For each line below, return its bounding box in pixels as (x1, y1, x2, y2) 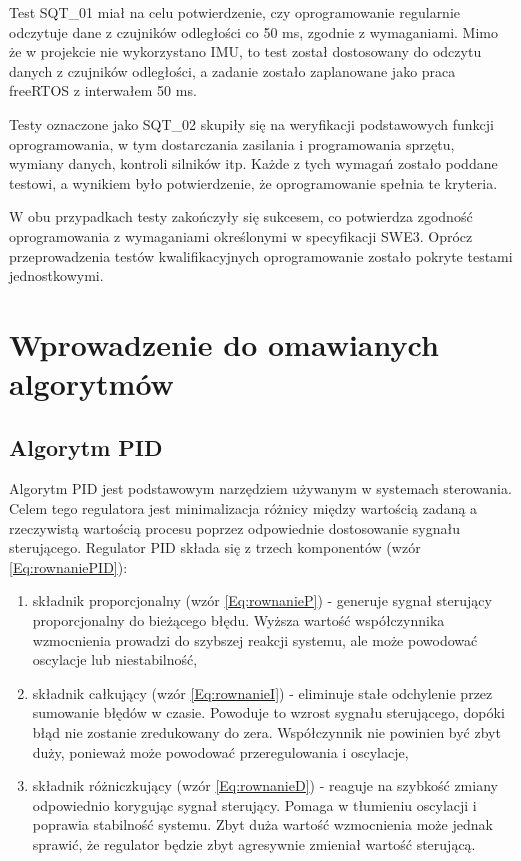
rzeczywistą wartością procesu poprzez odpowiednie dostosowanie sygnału (9, 517, 460, 538)
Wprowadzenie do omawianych (9, 323, 439, 364)
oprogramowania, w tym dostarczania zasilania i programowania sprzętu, (9, 133, 455, 154)
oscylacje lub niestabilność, (32, 649, 198, 670)
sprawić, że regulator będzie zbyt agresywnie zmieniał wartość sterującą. (32, 833, 476, 854)
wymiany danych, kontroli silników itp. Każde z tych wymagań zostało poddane (9, 153, 498, 174)
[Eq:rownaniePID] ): (9, 556, 128, 577)
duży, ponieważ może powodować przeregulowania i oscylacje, (32, 741, 409, 762)
